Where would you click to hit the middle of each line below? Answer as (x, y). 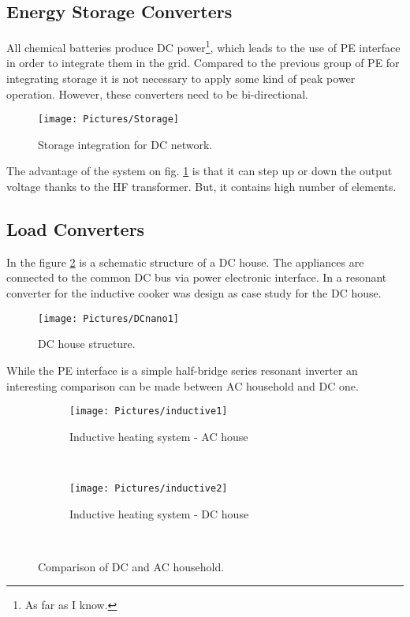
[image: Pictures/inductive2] (149, 488)
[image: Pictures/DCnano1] (108, 318)
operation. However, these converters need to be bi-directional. (157, 93)
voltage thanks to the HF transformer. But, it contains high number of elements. (201, 187)
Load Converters (76, 229)
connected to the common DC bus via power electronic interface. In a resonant (197, 277)
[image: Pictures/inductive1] (149, 411)
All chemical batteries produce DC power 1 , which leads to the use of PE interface (203, 46)
